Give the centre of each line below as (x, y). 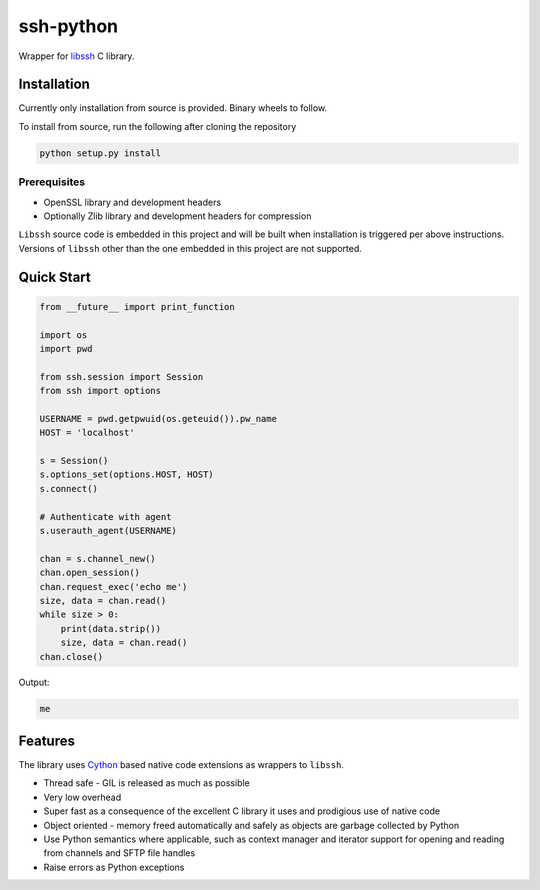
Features (46, 740)
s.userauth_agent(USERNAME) (108, 530)
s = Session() (74, 461)
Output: (34, 682)
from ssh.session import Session (121, 376)
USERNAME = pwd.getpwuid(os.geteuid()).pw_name (158, 418)
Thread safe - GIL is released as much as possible (146, 783)
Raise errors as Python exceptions (114, 867)
